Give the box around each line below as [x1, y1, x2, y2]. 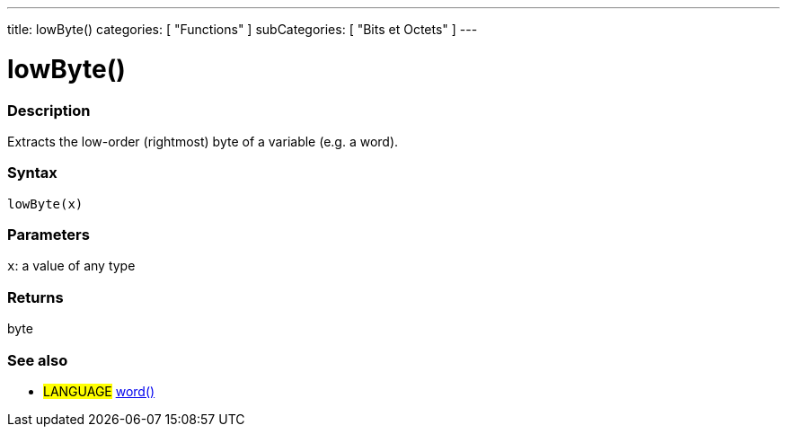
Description [7, 101, 91, 120]
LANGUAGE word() [43, 383, 155, 399]
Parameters [7, 226, 90, 244]
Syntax [7, 164, 57, 182]
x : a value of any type [7, 258, 136, 274]
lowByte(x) [7, 196, 84, 211]
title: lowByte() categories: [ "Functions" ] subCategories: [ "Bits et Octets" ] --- [7, 22, 478, 37]
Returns [7, 288, 64, 306]
